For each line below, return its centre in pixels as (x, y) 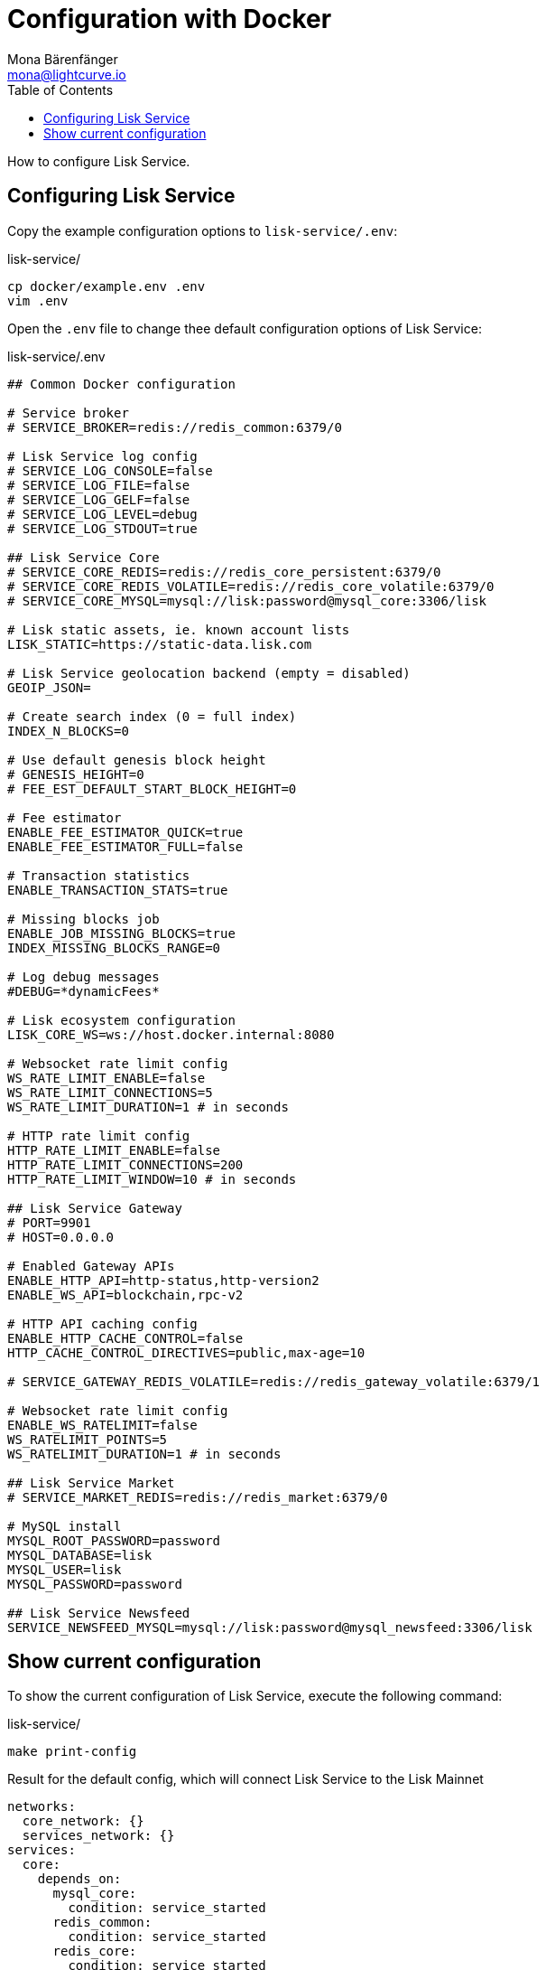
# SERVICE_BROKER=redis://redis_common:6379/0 (175, 427)
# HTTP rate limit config (99, 1135)
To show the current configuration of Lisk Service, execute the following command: (255, 1696)
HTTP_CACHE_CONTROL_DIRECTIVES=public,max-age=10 (186, 1352)
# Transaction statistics (99, 875)
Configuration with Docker (170, 19)
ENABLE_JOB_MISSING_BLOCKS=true (121, 933)
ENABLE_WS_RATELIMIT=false (102, 1425)
